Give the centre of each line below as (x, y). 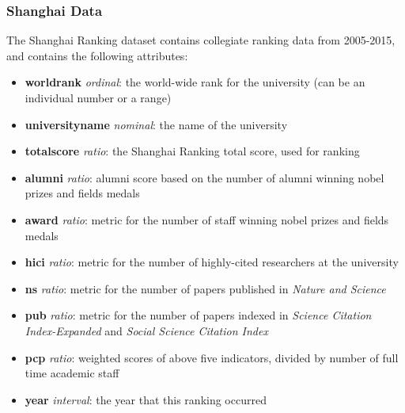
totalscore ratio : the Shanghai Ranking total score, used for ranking (192, 151)
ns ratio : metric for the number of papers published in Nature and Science (205, 288)
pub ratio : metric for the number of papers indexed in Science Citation (198, 315)
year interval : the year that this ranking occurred (146, 399)
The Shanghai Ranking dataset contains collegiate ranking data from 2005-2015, (201, 40)
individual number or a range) (98, 98)
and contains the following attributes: (97, 55)
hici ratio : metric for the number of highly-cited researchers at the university (212, 262)
